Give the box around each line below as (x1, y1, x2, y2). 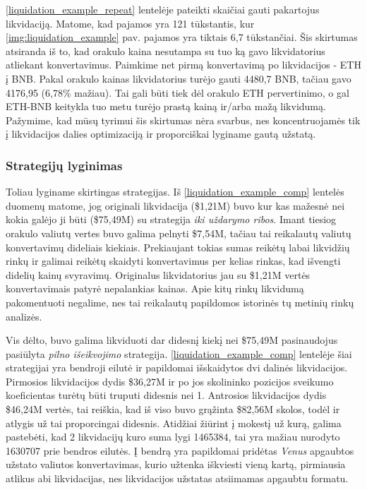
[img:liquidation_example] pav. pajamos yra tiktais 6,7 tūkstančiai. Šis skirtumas (6, 30, 358, 44)
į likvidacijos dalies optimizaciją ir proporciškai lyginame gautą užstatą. (6, 126, 316, 141)
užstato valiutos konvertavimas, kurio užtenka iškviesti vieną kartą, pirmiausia (6, 457, 346, 472)
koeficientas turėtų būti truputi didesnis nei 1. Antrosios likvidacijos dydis (6, 388, 327, 402)
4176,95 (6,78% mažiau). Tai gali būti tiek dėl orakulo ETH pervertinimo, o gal (6, 85, 349, 100)
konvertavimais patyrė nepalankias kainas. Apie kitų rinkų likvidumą (6, 281, 304, 296)
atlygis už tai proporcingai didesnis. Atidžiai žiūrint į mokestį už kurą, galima (6, 415, 342, 430)
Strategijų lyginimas (6, 156, 123, 174)
